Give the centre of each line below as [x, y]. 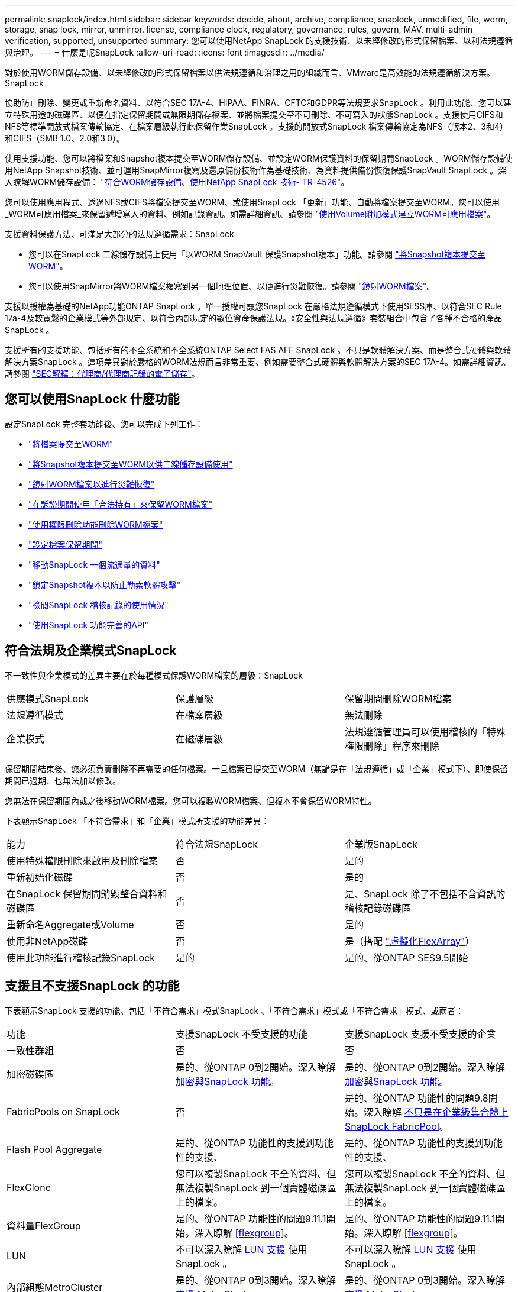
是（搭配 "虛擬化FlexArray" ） [409, 941]
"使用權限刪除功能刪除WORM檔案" [96, 524]
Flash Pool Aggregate [54, 1149]
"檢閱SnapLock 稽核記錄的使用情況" [98, 605]
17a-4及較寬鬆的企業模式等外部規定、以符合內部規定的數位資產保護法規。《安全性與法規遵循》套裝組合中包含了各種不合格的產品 [254, 318]
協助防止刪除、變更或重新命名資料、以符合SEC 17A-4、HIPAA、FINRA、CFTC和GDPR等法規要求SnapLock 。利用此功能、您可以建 [258, 103]
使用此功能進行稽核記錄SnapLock [81, 957]
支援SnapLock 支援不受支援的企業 [420, 1034]
